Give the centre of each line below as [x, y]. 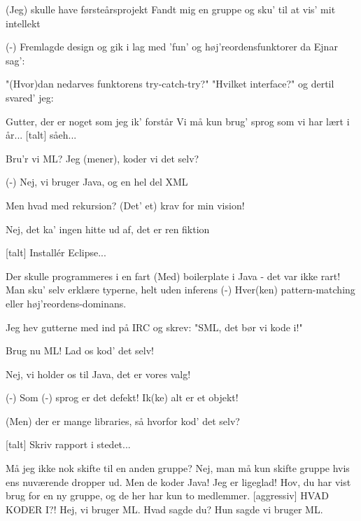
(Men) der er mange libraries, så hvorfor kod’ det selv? [123, 421]
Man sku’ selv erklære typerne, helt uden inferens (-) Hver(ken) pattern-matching [180, 290]
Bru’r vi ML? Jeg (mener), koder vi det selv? [102, 158]
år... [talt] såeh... [41, 135]
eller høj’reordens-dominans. [66, 303]
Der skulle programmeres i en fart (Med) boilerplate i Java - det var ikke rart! [173, 276]
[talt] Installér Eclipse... [56, 252]
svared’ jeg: [30, 97]
